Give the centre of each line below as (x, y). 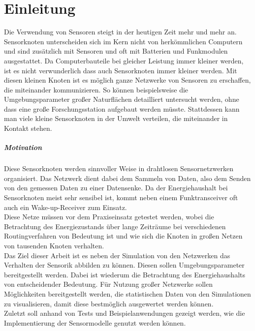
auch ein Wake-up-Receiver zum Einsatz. (65, 207)
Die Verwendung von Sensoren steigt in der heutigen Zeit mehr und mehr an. (120, 32)
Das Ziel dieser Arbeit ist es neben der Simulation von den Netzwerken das (117, 255)
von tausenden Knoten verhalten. (54, 245)
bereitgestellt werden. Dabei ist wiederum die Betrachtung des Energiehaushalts (125, 274)
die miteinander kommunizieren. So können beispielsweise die (96, 89)
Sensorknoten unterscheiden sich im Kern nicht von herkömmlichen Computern (123, 41)
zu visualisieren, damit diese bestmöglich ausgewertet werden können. (109, 303)
